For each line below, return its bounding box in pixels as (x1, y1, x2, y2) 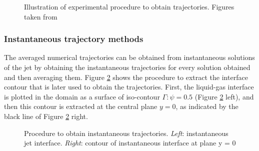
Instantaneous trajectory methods (4, 32, 143, 45)
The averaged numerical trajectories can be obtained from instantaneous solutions (4, 52, 255, 62)
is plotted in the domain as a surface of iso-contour (4, 91, 160, 101)
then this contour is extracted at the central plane (4, 101, 157, 111)
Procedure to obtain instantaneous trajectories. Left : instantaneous (24, 127, 228, 138)
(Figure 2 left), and (194, 91, 254, 101)
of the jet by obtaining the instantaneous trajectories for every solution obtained (4, 62, 250, 72)
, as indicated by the (175, 101, 238, 111)
